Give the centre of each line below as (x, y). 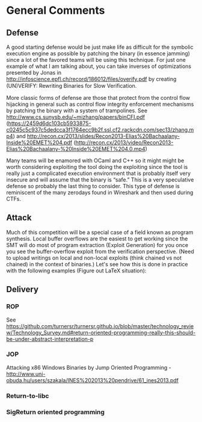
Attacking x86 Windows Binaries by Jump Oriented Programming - (89, 367)
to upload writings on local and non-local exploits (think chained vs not (94, 258)
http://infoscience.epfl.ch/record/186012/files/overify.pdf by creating (91, 79)
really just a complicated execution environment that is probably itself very (99, 173)
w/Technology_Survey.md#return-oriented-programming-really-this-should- (101, 332)
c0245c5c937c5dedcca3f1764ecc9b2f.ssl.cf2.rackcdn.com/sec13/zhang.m (100, 130)
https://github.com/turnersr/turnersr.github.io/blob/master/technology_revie (100, 326)
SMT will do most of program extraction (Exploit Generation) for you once (97, 245)
